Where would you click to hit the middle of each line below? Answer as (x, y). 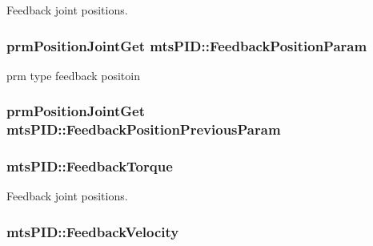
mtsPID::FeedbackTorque (90, 166)
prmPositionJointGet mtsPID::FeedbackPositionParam (187, 45)
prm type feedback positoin (73, 75)
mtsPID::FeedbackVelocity (93, 231)
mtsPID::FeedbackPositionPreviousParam (144, 129)
